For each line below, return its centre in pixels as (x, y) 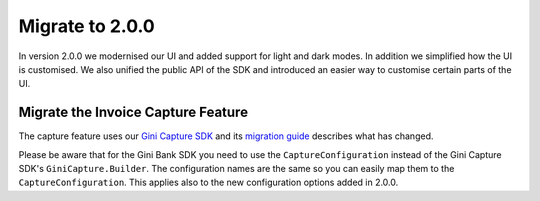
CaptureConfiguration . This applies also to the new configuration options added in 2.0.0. (208, 182)
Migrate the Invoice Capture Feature (133, 112)
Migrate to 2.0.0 (86, 26)
